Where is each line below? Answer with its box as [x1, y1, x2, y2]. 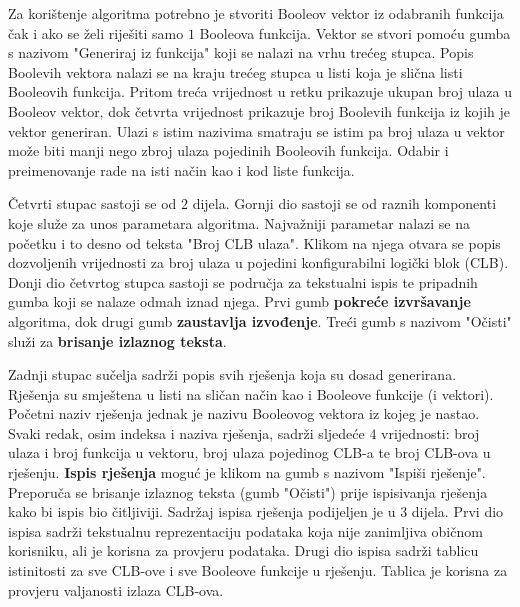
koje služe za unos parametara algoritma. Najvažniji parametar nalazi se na [8, 212, 471, 233]
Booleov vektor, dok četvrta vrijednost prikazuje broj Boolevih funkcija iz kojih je [8, 100, 510, 121]
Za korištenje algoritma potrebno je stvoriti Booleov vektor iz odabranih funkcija [8, 3, 504, 23]
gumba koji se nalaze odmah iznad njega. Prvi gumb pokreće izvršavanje [8, 291, 471, 312]
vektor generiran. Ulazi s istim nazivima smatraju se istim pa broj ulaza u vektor [8, 120, 505, 141]
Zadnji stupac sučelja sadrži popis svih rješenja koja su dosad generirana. [8, 364, 457, 385]
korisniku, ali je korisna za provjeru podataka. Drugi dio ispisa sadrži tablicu [8, 540, 479, 561]
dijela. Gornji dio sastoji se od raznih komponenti [192, 193, 497, 214]
